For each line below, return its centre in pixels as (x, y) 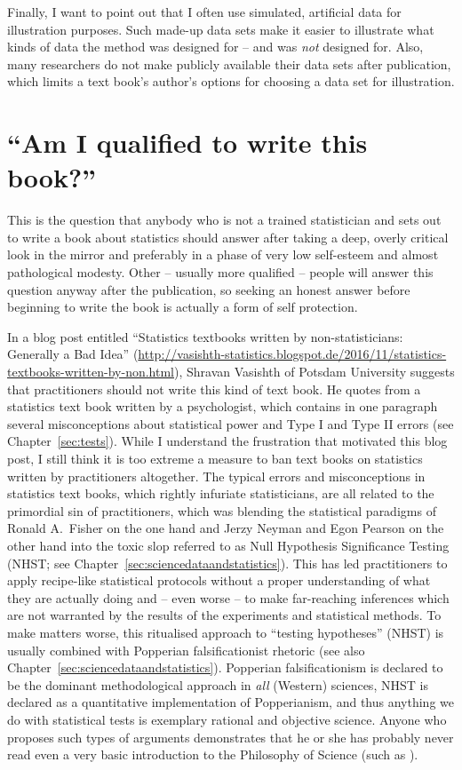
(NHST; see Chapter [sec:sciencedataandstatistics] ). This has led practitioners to (227, 563)
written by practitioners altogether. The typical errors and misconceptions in (216, 476)
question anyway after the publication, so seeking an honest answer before (209, 289)
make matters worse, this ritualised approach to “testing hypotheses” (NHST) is (226, 632)
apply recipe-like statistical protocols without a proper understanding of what (219, 580)
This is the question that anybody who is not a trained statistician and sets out (224, 220)
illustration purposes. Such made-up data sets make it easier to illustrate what (221, 29)
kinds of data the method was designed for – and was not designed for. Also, (215, 47)
